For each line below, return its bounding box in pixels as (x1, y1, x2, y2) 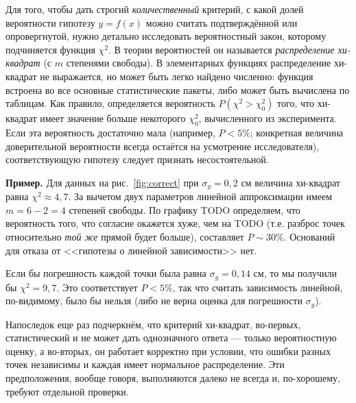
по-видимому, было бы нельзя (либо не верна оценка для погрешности (5, 293, 302, 308)
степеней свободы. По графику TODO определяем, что (69, 202, 300, 217)
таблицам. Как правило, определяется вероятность (5, 96, 215, 110)
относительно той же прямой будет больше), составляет (5, 229, 244, 243)
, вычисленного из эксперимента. (198, 111, 337, 125)
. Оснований (283, 229, 335, 243)
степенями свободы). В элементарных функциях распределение (66, 56, 331, 70)
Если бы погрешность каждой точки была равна (5, 266, 206, 280)
